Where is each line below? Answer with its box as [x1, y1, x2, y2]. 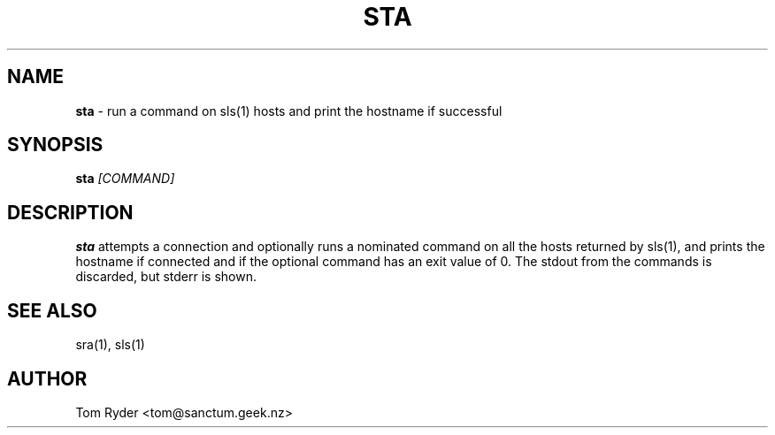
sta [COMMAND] [75, 171, 175, 187]
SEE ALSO [7, 299, 97, 322]
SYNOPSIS [7, 134, 104, 156]
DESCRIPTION [7, 201, 134, 224]
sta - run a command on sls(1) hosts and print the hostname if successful [75, 103, 503, 118]
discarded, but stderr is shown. [75, 269, 257, 285]
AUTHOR [7, 367, 88, 390]
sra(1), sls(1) [75, 337, 145, 353]
